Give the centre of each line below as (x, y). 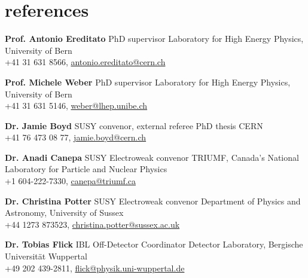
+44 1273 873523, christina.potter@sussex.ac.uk (92, 224)
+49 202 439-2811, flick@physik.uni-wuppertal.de (95, 268)
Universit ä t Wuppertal (46, 256)
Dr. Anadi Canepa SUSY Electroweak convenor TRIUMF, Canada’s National (152, 157)
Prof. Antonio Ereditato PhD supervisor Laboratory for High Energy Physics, (154, 39)
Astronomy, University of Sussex (64, 213)
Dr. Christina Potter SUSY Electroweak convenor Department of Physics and (153, 201)
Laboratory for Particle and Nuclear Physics (86, 169)
